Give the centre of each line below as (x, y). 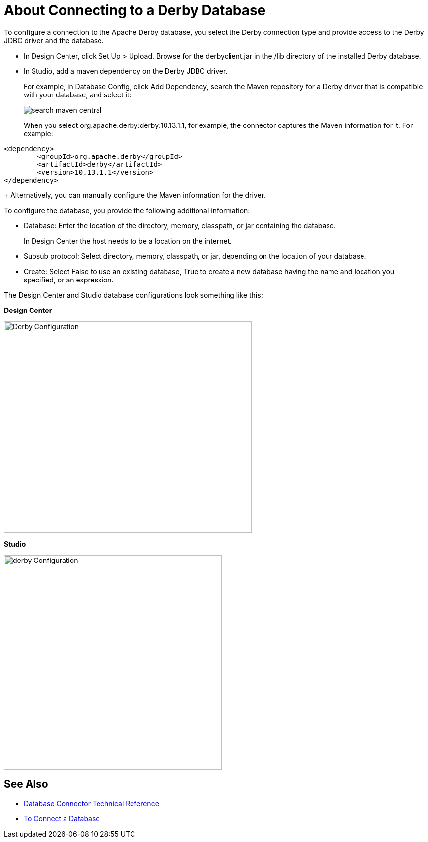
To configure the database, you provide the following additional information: (127, 210)
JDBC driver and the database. (54, 40)
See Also (26, 784)
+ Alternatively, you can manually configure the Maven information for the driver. (135, 195)
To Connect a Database (62, 818)
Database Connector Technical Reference (91, 803)
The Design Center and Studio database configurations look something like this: (133, 295)
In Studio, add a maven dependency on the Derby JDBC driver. (126, 71)
